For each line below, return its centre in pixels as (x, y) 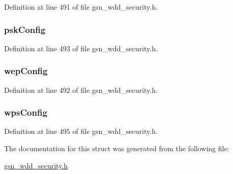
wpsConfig (26, 112)
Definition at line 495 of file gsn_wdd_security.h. (81, 131)
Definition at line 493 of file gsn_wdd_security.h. (81, 48)
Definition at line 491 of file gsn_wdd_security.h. (81, 7)
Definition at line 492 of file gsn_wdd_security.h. (81, 90)
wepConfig (26, 71)
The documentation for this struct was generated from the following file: (117, 148)
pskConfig (25, 29)
